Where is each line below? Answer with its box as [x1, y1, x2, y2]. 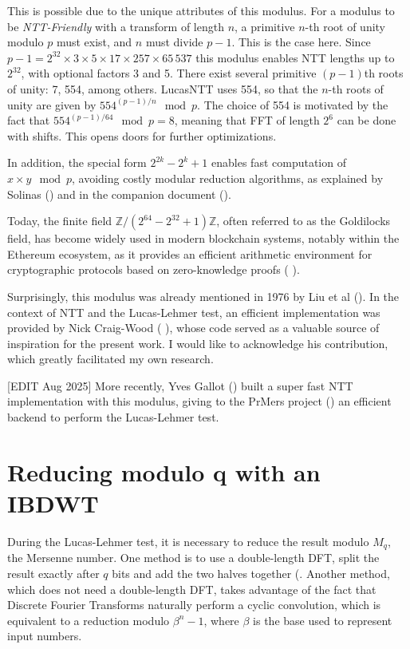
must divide [145, 34, 203, 50]
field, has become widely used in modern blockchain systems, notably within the [7, 230, 400, 247]
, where [203, 611, 239, 628]
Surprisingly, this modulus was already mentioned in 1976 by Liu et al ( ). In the [7, 287, 400, 304]
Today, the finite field [7, 212, 112, 229]
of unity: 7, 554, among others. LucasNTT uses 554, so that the [7, 80, 318, 97]
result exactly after [7, 565, 100, 582]
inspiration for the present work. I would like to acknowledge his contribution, [7, 334, 388, 351]
